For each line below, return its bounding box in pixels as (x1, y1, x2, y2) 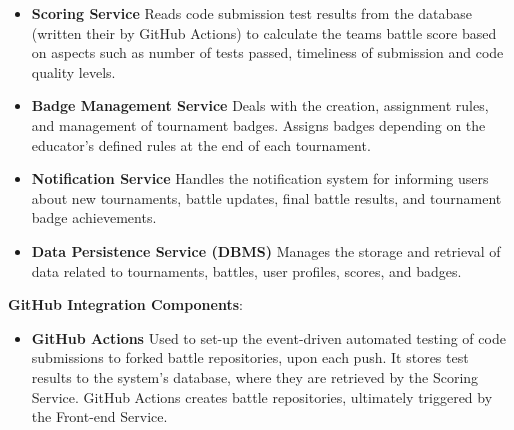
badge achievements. (31, 207, 157, 228)
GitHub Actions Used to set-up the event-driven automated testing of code (31, 327, 506, 348)
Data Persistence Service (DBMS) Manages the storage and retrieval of (31, 240, 501, 261)
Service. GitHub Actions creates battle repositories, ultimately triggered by (31, 386, 493, 407)
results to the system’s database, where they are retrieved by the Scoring (31, 366, 479, 387)
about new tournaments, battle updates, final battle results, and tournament (31, 187, 502, 208)
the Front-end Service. (31, 406, 168, 427)
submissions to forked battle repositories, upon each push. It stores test (31, 347, 469, 368)
